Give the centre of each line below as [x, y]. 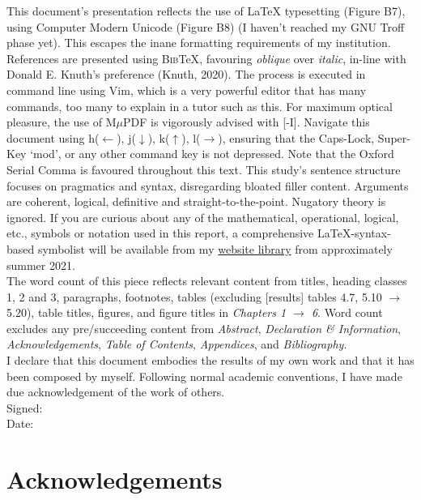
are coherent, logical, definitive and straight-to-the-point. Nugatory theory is [196, 201]
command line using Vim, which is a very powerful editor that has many [187, 90]
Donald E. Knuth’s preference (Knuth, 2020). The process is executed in [186, 74]
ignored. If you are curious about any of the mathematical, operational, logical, [203, 217]
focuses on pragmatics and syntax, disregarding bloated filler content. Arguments [208, 185]
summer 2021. [41, 265]
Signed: [25, 407]
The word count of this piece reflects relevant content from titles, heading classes [207, 281]
